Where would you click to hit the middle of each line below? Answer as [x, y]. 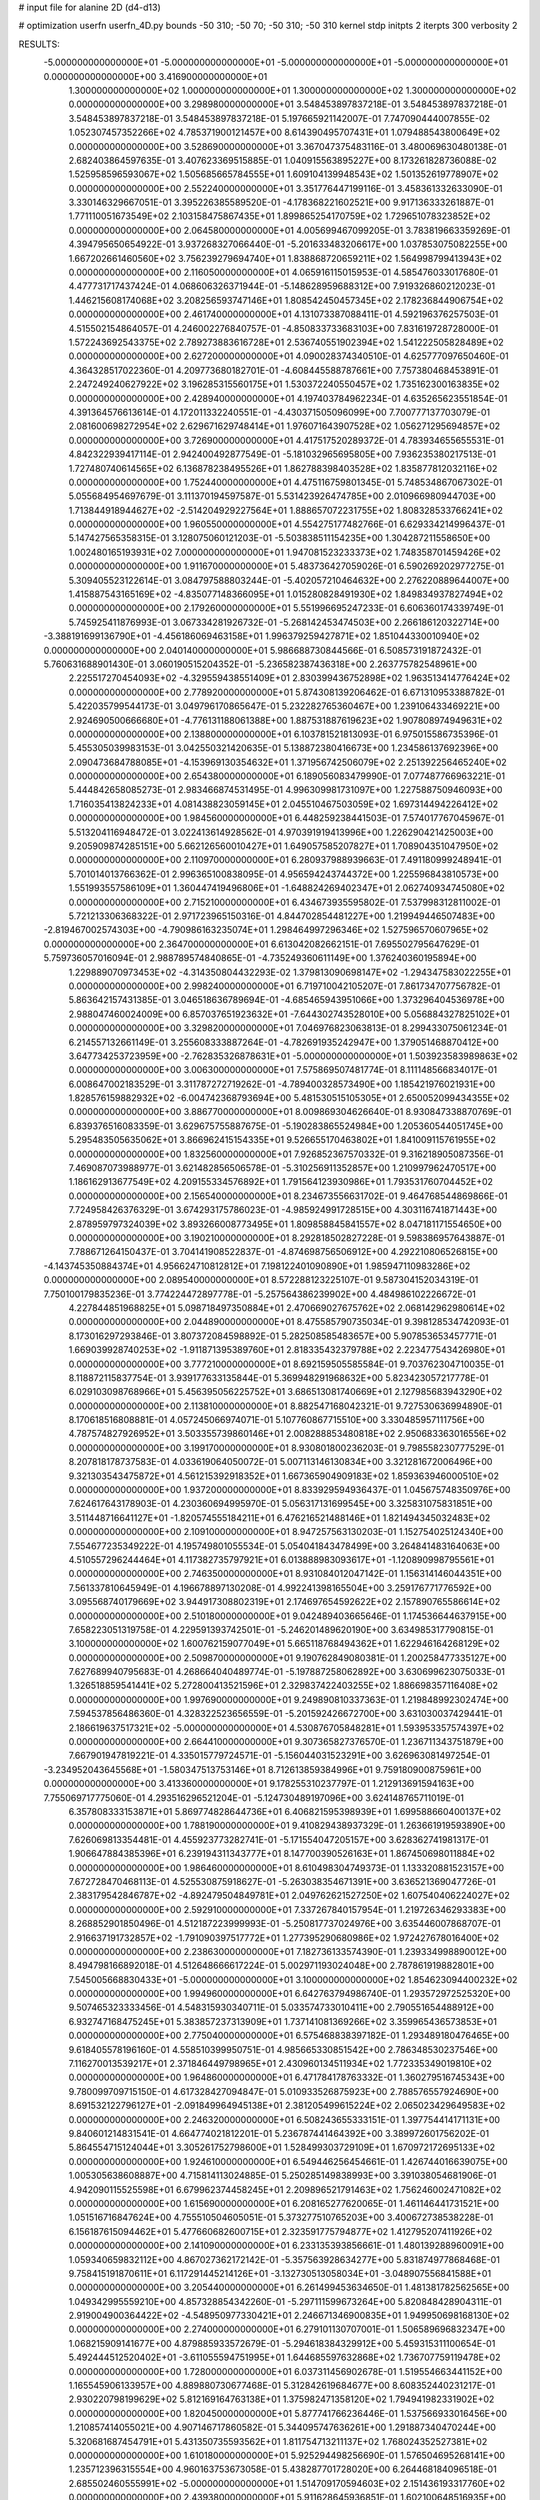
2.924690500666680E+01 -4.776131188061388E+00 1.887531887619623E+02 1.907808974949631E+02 [285, 720]
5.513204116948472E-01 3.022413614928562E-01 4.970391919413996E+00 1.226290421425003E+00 [281, 832]
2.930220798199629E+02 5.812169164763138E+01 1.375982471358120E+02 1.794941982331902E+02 [281, 2399]
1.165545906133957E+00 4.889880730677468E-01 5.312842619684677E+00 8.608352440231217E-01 [282, 2386]
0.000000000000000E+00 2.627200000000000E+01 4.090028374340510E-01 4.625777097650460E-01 [288, 356]
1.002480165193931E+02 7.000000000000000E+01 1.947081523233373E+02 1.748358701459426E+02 [285, 552]
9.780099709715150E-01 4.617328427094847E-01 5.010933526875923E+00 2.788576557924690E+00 [283, 2091]
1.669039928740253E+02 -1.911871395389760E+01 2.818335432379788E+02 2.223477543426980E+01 [286, 1350]
